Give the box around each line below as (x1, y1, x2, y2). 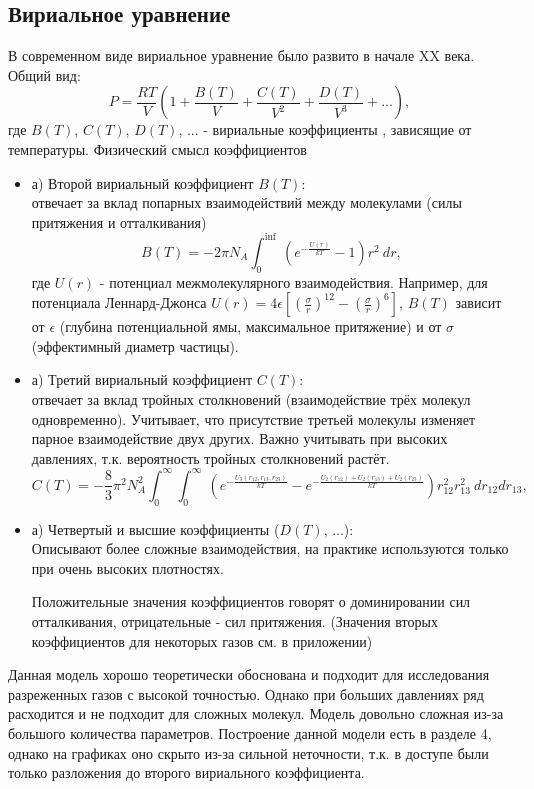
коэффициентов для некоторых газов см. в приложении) (31, 630, 373, 651)
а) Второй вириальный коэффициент (31, 172, 254, 193)
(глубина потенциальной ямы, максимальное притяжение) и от (59, 316, 442, 337)
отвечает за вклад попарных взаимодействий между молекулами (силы (31, 192, 462, 213)
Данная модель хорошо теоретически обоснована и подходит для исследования (8, 664, 490, 685)
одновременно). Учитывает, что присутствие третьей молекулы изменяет (31, 408, 476, 429)
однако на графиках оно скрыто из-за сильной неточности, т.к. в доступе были (8, 742, 489, 763)
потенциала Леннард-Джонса (31, 292, 207, 313)
